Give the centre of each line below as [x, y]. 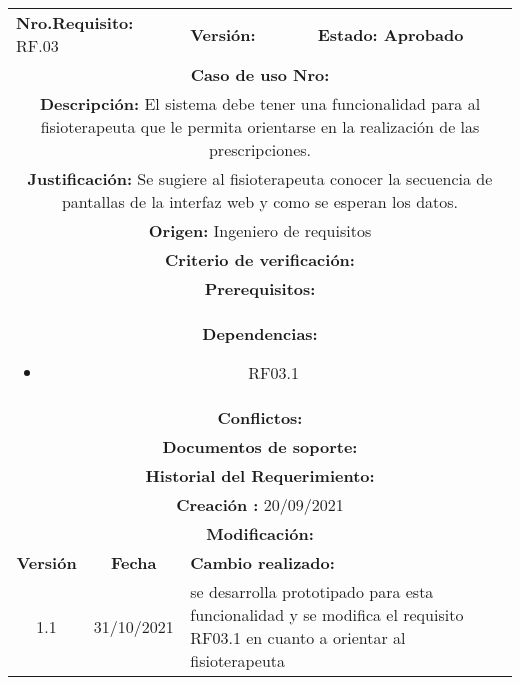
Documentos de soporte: [260, 446]
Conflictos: [260, 417]
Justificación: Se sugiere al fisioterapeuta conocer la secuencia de [260, 178]
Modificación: [260, 533]
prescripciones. [260, 149]
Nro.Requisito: [75, 22]
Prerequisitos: [260, 288]
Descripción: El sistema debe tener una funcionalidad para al [260, 103]
